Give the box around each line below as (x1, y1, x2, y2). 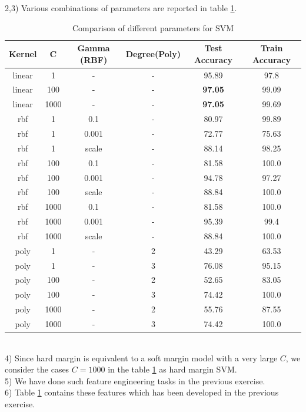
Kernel (9, 47, 37, 60)
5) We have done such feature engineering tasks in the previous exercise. (5, 374, 265, 387)
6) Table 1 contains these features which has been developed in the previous (5, 386, 279, 398)
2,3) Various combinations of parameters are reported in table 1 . (5, 2, 237, 14)
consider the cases (5, 363, 69, 375)
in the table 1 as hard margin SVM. (108, 363, 237, 375)
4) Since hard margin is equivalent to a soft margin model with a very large (5, 351, 278, 364)
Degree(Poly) (125, 47, 181, 60)
